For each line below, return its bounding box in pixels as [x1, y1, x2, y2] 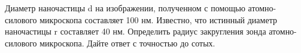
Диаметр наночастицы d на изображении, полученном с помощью [5, 2, 245, 14]
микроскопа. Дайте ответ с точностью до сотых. [39, 36, 215, 49]
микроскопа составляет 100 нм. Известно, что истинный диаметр [39, 13, 277, 26]
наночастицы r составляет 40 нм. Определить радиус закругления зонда [5, 25, 266, 38]
